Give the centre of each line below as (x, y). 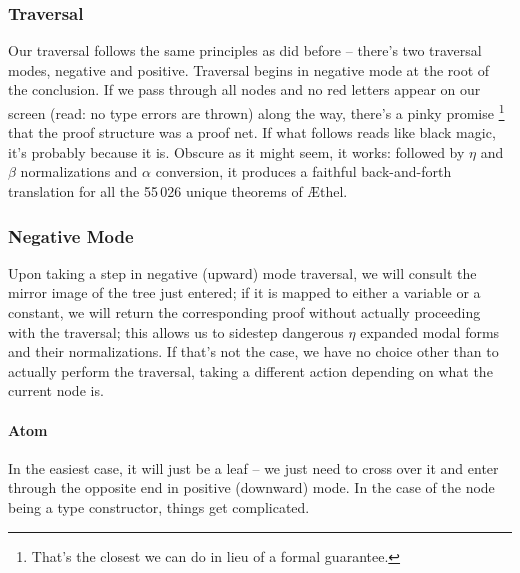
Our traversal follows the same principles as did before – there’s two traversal (245, 50)
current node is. (56, 390)
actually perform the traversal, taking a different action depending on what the (250, 370)
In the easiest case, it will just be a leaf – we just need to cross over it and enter (253, 467)
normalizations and (79, 171)
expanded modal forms (430, 331)
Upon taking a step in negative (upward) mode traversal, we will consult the (242, 272)
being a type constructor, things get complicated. (159, 506)
